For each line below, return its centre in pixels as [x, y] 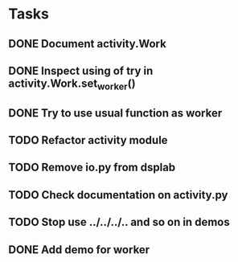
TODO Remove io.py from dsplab [92, 168]
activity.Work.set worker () [72, 84]
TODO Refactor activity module [88, 140]
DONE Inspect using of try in [81, 70]
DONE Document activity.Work [87, 44]
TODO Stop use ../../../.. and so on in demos [119, 222]
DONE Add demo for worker [79, 250]
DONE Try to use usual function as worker [115, 113]
